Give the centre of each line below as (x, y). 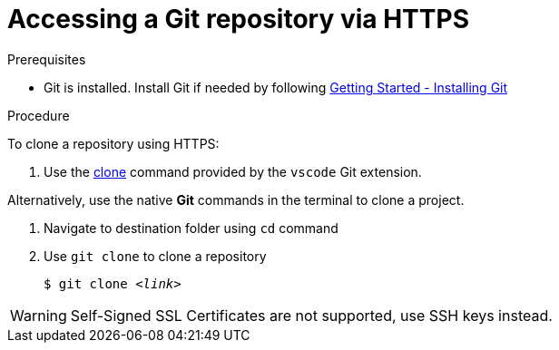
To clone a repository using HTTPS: (113, 143)
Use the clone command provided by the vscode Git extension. (233, 171)
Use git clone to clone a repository (155, 256)
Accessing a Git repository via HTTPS (238, 19)
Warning (39, 315)
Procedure (39, 115)
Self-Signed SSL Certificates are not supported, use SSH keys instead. (311, 315)
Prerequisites (47, 59)
